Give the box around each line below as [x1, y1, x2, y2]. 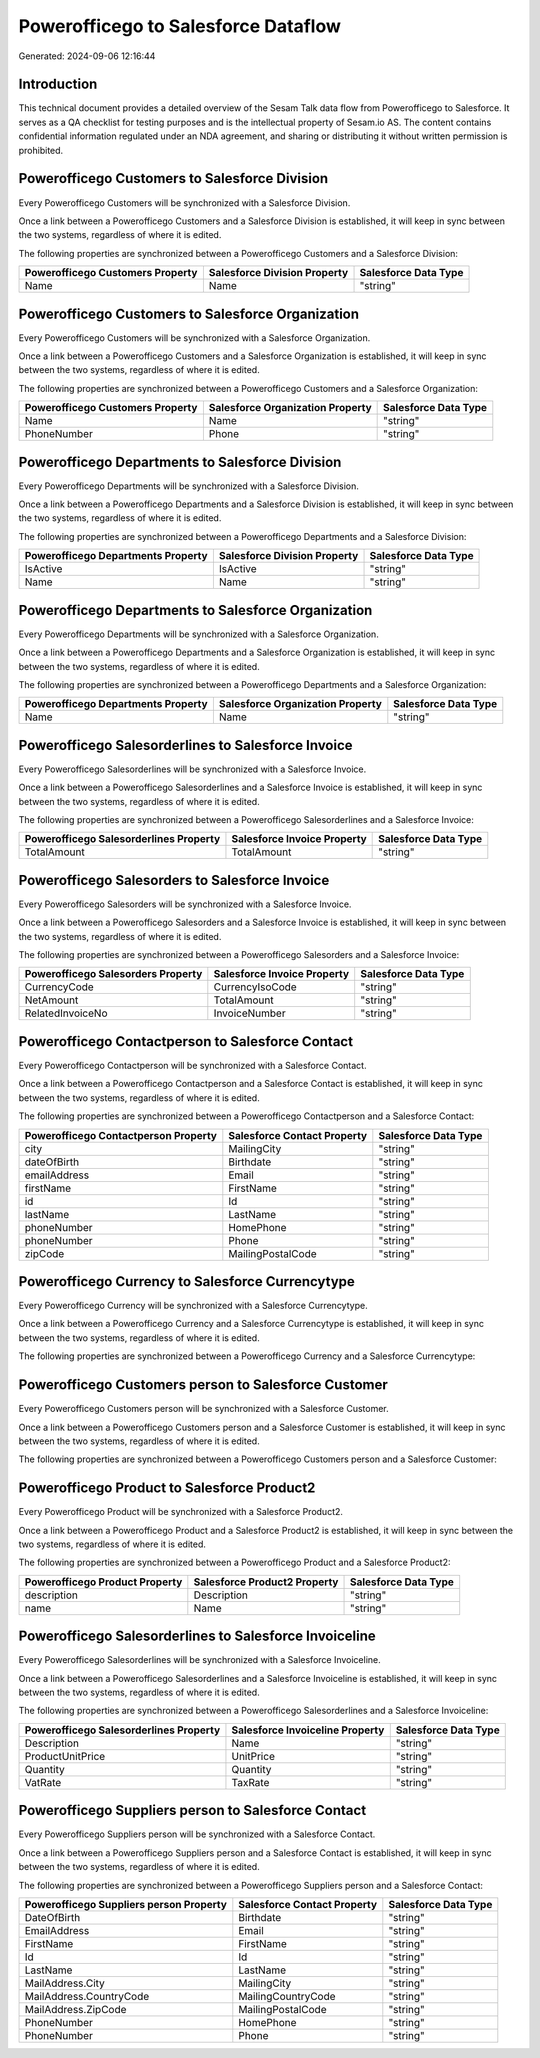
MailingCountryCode [238, 1989, 336, 2003]
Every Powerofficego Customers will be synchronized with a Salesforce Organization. [18, 331, 371, 344]
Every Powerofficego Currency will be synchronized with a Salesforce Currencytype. [18, 1300, 369, 1312]
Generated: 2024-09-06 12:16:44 [18, 50, 156, 62]
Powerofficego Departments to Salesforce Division [18, 453, 342, 470]
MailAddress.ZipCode [24, 2002, 127, 2016]
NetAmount [24, 993, 79, 1007]
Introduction [18, 76, 98, 93]
